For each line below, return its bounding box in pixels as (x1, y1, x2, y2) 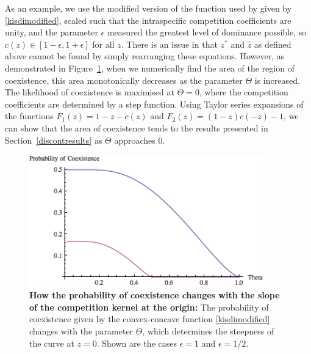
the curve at (29, 336, 74, 349)
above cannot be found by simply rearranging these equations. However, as (5, 50, 285, 62)
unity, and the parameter (5, 26, 98, 39)
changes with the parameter (29, 324, 134, 337)
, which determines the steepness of (142, 324, 274, 337)
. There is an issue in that (121, 37, 218, 50)
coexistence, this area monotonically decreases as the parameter (5, 73, 243, 86)
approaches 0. (114, 133, 165, 146)
